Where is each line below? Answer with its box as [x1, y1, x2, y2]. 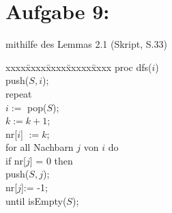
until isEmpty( [5, 193, 67, 208]
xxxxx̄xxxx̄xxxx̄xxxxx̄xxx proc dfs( [5, 59, 152, 74]
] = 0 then [29, 153, 73, 167]
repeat [5, 86, 32, 100]
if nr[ [5, 153, 27, 167]
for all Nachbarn [5, 140, 74, 154]
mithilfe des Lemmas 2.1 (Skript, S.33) [5, 37, 167, 51]
